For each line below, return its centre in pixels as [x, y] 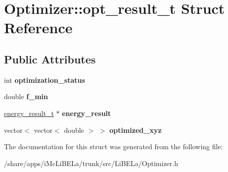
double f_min [26, 96]
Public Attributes [50, 59]
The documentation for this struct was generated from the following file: [114, 146]
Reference [38, 28]
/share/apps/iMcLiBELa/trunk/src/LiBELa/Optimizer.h [91, 163]
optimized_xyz [136, 130]
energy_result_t [29, 113]
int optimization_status [45, 80]
